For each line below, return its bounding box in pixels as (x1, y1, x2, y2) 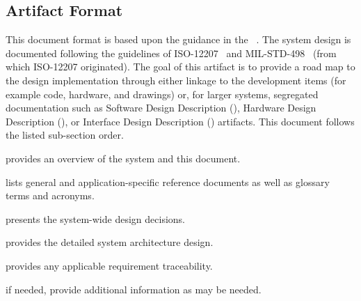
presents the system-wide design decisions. (6, 211, 185, 226)
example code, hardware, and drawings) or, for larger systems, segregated (6, 86, 319, 101)
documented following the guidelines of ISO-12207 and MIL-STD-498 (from (6, 45, 337, 60)
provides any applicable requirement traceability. (6, 258, 213, 272)
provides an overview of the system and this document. (6, 150, 241, 165)
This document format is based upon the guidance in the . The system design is (6, 32, 351, 47)
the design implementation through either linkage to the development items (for (6, 72, 346, 87)
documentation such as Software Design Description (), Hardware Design (6, 100, 316, 115)
